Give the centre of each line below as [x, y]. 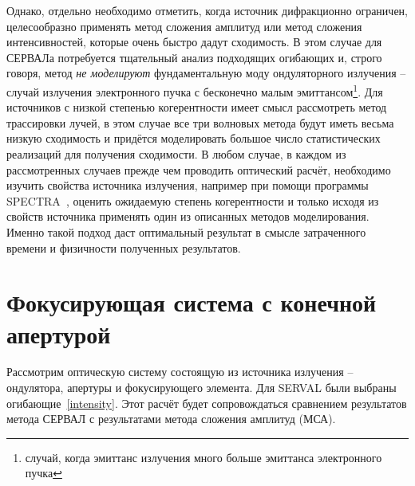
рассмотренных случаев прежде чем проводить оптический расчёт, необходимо [199, 169]
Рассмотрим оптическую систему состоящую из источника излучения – [180, 372]
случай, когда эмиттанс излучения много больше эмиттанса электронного [204, 457]
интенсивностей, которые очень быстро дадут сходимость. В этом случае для [194, 42]
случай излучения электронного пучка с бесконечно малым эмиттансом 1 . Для [195, 90]
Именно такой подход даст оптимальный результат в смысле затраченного [186, 231]
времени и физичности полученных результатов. [124, 247]
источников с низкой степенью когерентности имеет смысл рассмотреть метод [197, 107]
